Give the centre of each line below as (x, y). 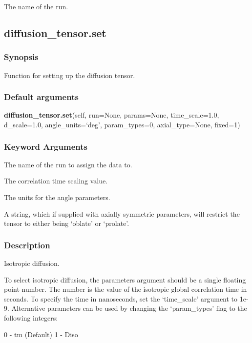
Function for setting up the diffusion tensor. (70, 75)
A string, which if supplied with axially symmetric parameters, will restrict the (122, 213)
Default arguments (41, 97)
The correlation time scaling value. (56, 181)
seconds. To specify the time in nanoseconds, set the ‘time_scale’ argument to (121, 298)
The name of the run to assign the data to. (68, 164)
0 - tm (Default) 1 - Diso (41, 334)
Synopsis (21, 57)
